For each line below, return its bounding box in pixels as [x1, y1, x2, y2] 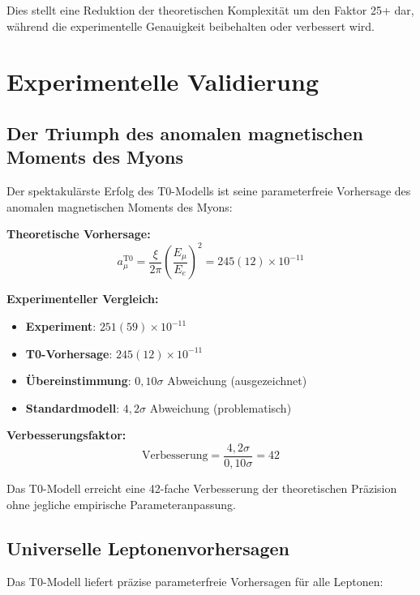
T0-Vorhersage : [25, 345, 113, 362]
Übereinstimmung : [25, 372, 131, 389]
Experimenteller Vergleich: [6, 290, 159, 307]
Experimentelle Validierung [6, 65, 319, 98]
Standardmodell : [25, 399, 120, 416]
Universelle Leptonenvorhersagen [6, 535, 289, 560]
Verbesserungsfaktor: [6, 426, 126, 443]
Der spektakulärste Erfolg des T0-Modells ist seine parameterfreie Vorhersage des [6, 182, 411, 199]
